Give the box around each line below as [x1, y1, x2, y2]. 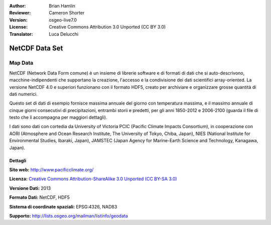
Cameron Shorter [49, 10, 85, 16]
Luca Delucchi [49, 31, 79, 37]
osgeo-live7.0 [49, 17, 77, 23]
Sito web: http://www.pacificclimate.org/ [9, 167, 94, 173]
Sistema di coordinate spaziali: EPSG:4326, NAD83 [9, 203, 117, 209]
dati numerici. [9, 91, 38, 97]
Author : [9, 3, 26, 9]
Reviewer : [9, 10, 31, 16]
